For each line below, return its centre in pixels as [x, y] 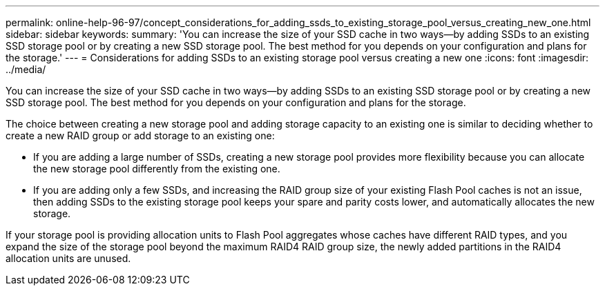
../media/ [26, 69]
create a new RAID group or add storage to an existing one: [140, 136]
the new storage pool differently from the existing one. [157, 169]
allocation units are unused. [68, 258]
